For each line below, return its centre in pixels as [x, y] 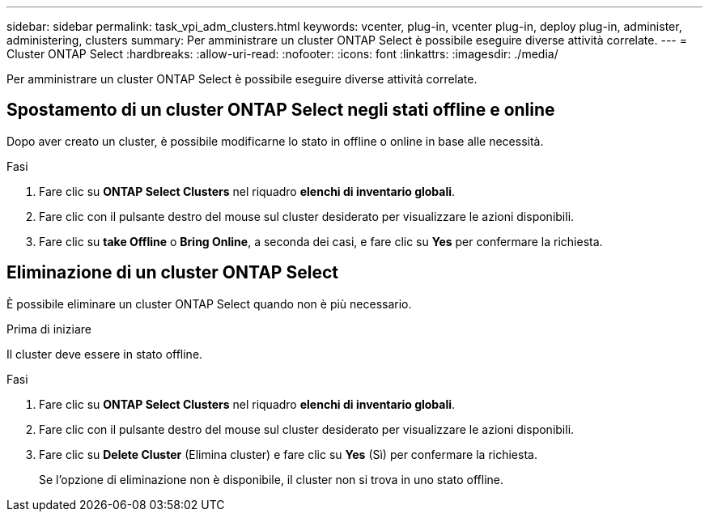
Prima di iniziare [49, 329]
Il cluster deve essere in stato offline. [105, 354]
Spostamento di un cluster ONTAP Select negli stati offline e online [281, 110]
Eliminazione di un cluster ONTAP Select [172, 273]
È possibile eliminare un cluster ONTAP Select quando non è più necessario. [209, 304]
